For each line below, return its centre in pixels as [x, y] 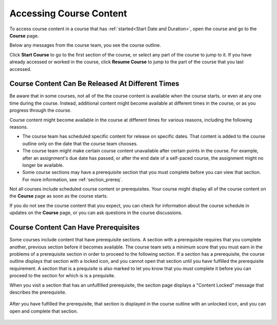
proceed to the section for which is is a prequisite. [62, 276]
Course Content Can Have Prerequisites [75, 228]
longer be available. [43, 165]
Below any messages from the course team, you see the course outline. [85, 45]
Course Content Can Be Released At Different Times [94, 84]
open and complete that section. [44, 311]
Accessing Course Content [68, 13]
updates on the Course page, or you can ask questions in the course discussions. [96, 213]
